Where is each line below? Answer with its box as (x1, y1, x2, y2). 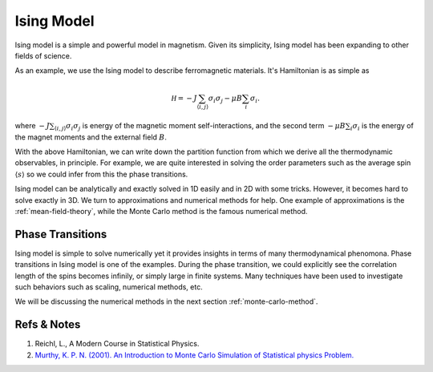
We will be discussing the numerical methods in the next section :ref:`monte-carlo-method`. (14, 297, 318, 306)
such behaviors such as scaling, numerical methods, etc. (14, 282, 204, 292)
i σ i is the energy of (350, 121, 415, 132)
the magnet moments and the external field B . (14, 132, 168, 142)
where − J (14, 121, 50, 131)
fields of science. (14, 51, 72, 60)
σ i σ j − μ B (208, 93, 243, 104)
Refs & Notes (14, 317, 81, 332)
